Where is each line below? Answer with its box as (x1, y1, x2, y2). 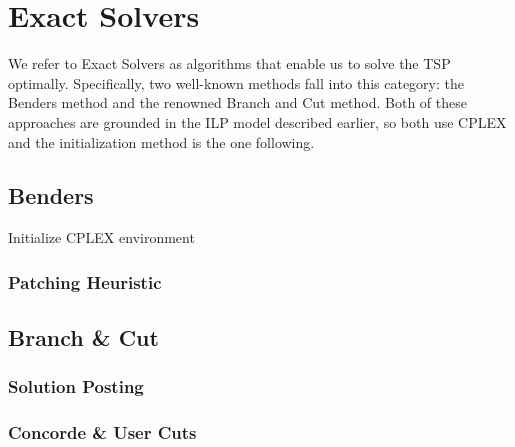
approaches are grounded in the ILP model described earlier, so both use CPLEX (8, 111, 507, 132)
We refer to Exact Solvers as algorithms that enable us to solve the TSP (8, 53, 451, 74)
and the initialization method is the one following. (8, 131, 315, 152)
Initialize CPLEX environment (8, 227, 195, 248)
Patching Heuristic (8, 269, 162, 294)
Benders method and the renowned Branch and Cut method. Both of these (8, 92, 467, 113)
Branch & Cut (8, 322, 159, 353)
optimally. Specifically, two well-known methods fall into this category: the (8, 72, 464, 93)
